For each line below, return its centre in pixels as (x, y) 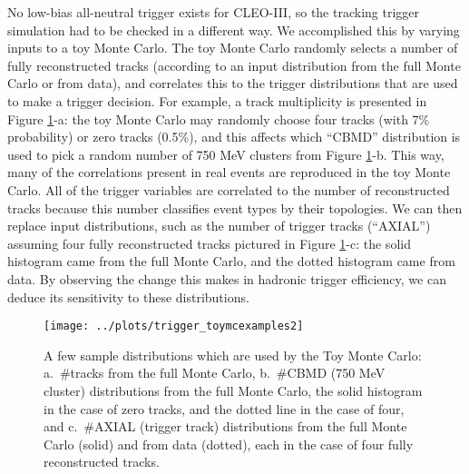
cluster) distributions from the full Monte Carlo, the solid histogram (233, 390)
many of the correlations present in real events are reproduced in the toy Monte (229, 172)
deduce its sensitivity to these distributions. (128, 296)
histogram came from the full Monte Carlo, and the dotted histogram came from (231, 261)
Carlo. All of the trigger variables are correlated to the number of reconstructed (229, 189)
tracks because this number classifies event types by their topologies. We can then (235, 207)
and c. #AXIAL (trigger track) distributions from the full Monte (225, 426)
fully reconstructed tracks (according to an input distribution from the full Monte (234, 65)
